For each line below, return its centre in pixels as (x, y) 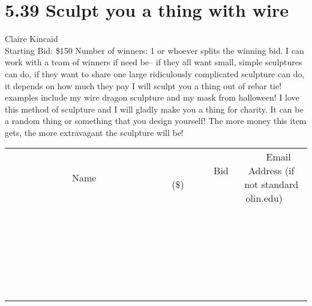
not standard (271, 184)
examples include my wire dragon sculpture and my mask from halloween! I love (152, 97)
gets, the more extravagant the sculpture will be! (94, 132)
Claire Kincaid (31, 39)
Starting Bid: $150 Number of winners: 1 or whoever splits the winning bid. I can (154, 50)
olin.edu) (264, 198)
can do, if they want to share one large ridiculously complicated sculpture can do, (155, 73)
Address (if (271, 171)
